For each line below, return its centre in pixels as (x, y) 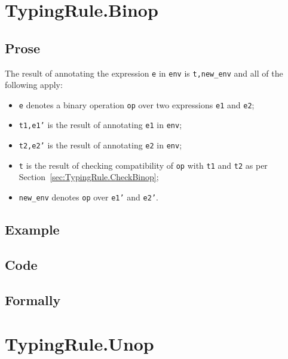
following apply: (34, 85)
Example (32, 229)
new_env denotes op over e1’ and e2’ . (88, 197)
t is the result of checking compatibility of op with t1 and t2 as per (143, 165)
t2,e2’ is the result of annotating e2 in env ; (100, 145)
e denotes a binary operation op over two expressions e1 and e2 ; (137, 104)
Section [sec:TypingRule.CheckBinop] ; (89, 177)
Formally (33, 299)
